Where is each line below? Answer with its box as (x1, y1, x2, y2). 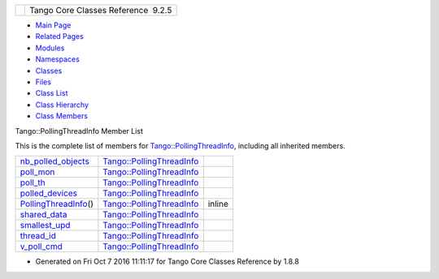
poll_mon (20, 166, 55, 178)
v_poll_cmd (20, 241, 63, 252)
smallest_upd (20, 220, 71, 231)
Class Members (35, 111, 89, 121)
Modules (35, 43, 65, 53)
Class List (35, 88, 68, 98)
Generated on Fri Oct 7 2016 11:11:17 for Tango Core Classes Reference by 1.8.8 (35, 256, 300, 267)
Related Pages (35, 32, 85, 41)
